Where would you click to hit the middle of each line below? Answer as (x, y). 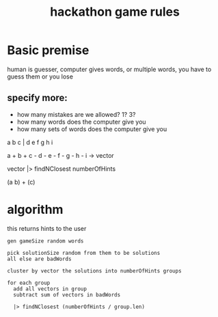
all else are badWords (39, 259)
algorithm (35, 209)
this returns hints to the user (47, 228)
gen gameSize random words (45, 241)
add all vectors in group (50, 289)
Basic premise (48, 50)
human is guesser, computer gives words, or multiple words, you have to (109, 69)
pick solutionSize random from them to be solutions (84, 253)
